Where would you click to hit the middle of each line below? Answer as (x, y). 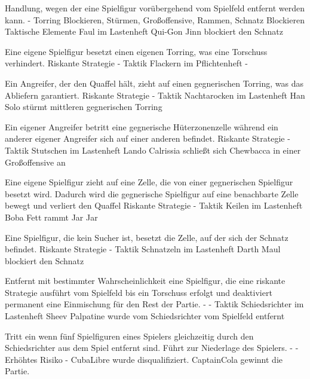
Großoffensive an (35, 162)
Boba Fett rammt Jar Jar (51, 217)
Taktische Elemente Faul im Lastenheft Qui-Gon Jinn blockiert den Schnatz (144, 31)
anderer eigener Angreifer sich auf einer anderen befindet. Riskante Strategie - (148, 138)
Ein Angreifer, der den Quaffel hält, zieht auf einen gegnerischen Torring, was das (154, 83)
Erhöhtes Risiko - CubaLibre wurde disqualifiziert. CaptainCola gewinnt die (144, 359)
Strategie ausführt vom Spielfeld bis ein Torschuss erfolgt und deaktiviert (139, 292)
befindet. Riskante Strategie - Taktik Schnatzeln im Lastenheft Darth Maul (143, 249)
